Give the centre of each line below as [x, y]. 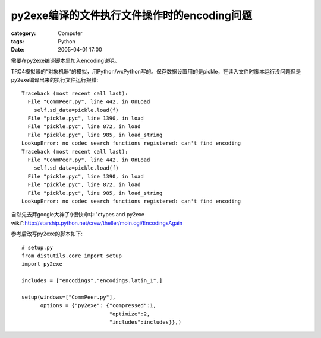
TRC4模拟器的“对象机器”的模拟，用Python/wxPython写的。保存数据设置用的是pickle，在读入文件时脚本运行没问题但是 [156, 72]
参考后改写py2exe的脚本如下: [47, 234]
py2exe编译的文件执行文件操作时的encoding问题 [132, 15]
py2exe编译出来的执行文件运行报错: [55, 79]
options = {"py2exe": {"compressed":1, [98, 306]
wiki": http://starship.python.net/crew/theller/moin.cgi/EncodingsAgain [97, 223]
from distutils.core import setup [72, 256]
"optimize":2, [130, 314]
